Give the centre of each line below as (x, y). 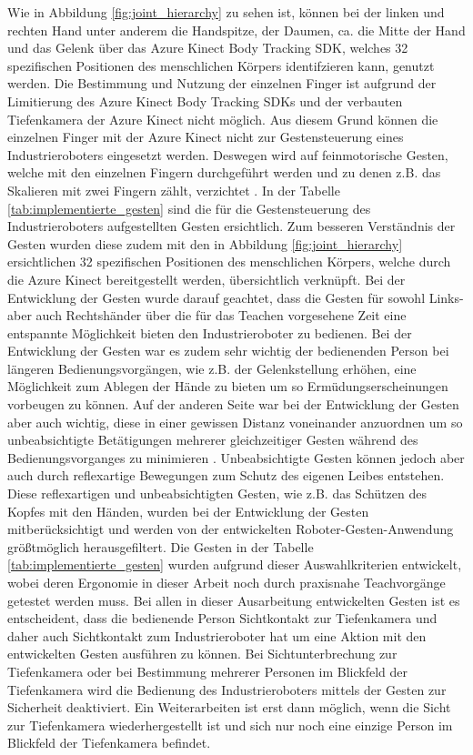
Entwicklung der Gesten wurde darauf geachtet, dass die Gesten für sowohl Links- (236, 297)
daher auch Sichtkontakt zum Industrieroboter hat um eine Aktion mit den (217, 635)
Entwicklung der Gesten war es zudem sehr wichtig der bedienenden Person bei (228, 351)
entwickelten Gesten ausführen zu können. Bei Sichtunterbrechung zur (202, 654)
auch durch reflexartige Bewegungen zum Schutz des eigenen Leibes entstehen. (226, 475)
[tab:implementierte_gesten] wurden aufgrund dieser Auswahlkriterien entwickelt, (235, 564)
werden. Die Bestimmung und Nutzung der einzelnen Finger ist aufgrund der (222, 83)
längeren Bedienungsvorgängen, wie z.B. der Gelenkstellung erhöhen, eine (212, 368)
